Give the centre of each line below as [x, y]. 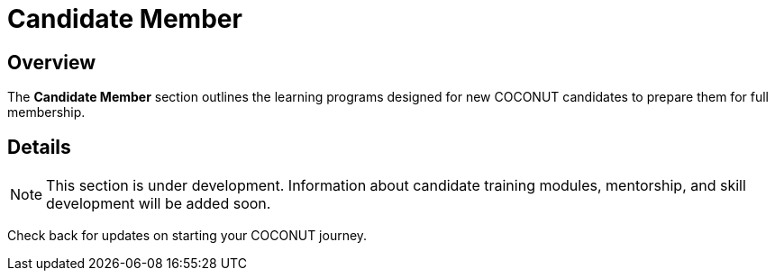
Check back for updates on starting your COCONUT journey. [187, 236]
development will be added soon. [159, 204]
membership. [46, 112]
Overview [52, 62]
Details [39, 147]
